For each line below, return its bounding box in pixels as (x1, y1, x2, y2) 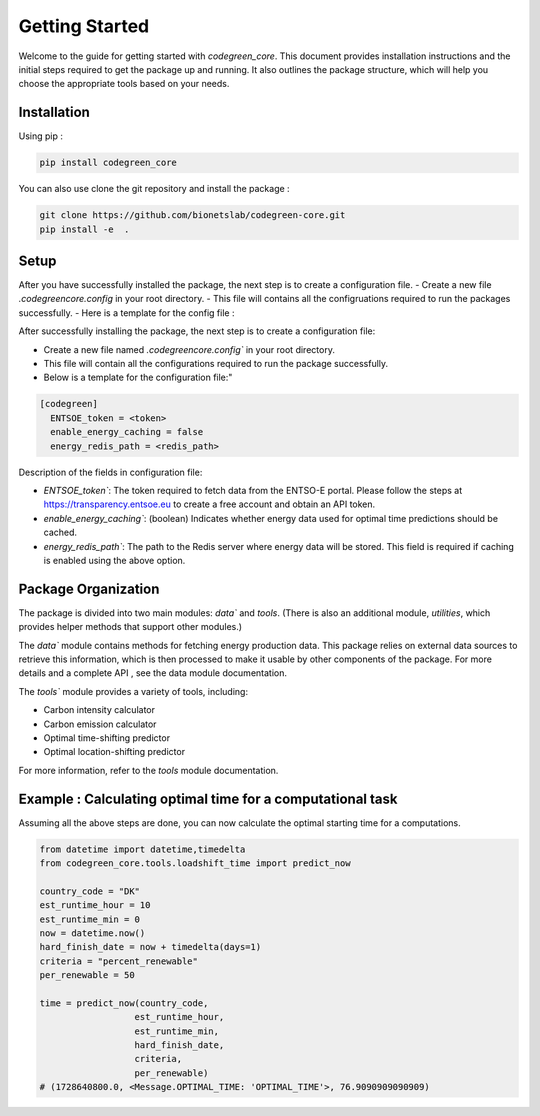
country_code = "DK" (39, 885, 140, 897)
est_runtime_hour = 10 (39, 900, 151, 911)
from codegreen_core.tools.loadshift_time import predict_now (39, 858, 351, 869)
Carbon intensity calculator (43, 704, 155, 716)
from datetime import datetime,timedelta (39, 843, 246, 855)
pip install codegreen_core (39, 157, 177, 169)
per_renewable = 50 (39, 970, 135, 981)
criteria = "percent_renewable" (39, 955, 199, 967)
